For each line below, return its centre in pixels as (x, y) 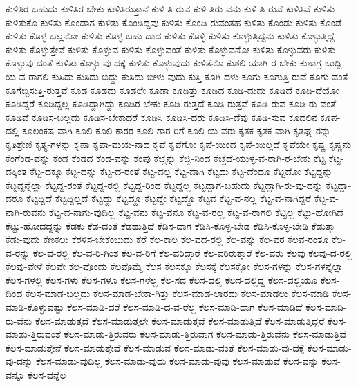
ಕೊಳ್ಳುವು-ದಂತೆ (29, 63)
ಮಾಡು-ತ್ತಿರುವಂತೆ (33, 334)
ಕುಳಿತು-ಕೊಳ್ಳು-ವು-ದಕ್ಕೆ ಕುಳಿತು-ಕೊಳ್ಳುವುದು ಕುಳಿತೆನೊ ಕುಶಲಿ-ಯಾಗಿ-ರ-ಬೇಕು (176, 63)
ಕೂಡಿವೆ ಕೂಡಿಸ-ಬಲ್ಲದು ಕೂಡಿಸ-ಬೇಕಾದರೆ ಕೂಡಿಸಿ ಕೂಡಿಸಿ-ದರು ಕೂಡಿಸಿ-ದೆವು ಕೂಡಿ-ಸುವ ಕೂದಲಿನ (161, 117)
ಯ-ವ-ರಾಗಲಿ (27, 76)
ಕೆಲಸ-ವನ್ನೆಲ (47, 375)
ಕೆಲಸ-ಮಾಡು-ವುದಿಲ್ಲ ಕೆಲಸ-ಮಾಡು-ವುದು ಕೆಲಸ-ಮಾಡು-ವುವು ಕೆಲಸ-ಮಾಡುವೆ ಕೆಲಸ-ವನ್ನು (177, 361)
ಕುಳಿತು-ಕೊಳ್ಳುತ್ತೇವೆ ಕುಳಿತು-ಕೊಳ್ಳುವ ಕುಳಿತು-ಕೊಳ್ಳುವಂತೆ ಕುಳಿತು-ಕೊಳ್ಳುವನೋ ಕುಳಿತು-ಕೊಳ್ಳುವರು (159, 49)
